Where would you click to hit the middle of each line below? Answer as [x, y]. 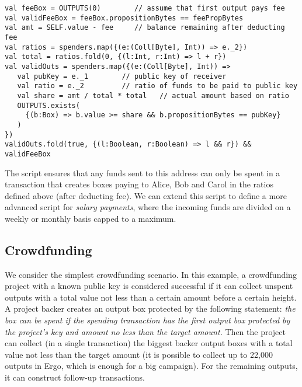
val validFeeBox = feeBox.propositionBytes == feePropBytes [124, 18]
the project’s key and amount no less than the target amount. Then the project [145, 331]
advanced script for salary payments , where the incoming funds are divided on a [148, 207]
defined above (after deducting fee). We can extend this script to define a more [146, 195]
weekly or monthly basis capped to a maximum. [91, 218]
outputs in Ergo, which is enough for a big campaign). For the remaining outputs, [151, 366]
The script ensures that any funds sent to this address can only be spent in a [143, 172]
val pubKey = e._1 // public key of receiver [122, 76]
